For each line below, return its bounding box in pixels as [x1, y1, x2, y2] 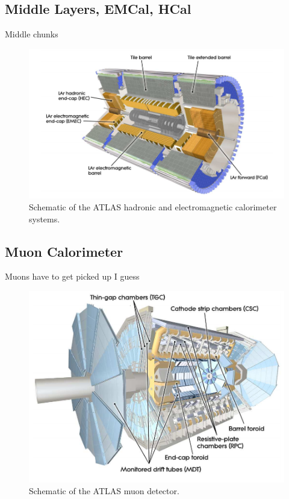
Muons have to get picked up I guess [5, 270, 140, 283]
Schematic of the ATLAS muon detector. [29, 485, 179, 497]
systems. [29, 212, 60, 225]
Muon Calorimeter [5, 242, 123, 260]
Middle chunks [5, 28, 58, 40]
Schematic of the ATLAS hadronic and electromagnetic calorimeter [29, 201, 277, 213]
